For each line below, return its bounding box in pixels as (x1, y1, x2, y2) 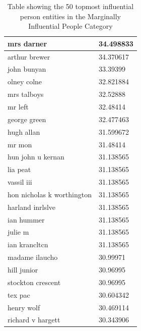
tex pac (8, 289, 30, 300)
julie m (8, 227, 29, 237)
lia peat (8, 164, 31, 175)
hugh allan (8, 126, 40, 137)
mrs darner (8, 38, 47, 48)
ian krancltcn (8, 239, 48, 250)
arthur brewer (8, 51, 50, 62)
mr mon (8, 139, 32, 149)
